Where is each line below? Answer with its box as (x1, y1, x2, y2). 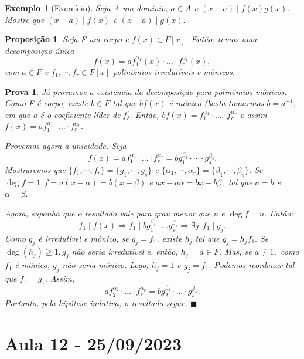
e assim (240, 108, 267, 120)
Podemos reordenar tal (214, 259, 295, 271)
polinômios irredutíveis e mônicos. (113, 66, 235, 78)
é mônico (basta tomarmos (169, 97, 264, 109)
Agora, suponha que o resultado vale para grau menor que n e (5, 206, 225, 219)
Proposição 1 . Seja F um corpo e (5, 33, 129, 45)
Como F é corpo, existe (5, 97, 88, 109)
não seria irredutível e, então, (71, 245, 178, 258)
